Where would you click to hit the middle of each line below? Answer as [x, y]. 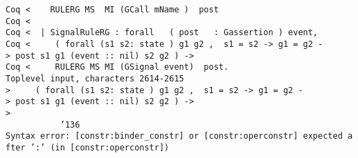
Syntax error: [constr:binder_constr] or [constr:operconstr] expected [174, 136]
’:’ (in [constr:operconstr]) [100, 147]
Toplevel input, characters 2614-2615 [95, 78]
